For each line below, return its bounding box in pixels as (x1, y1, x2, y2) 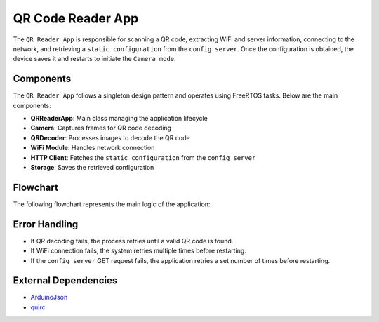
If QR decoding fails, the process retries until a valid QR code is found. (30, 236, 234, 245)
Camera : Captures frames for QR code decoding (30, 123, 172, 133)
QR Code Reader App (13, 11, 139, 26)
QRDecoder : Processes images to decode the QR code (30, 133, 190, 142)
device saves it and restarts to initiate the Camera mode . (13, 55, 176, 63)
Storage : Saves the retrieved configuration (30, 163, 154, 171)
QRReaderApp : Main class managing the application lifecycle (30, 114, 208, 123)
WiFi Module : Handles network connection (30, 144, 155, 152)
